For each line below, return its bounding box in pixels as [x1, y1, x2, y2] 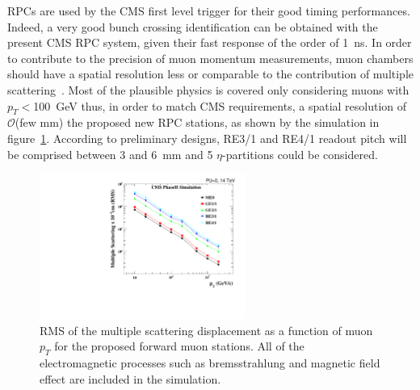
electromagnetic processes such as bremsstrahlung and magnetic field [40, 354, 380, 371]
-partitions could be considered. [222, 145, 378, 162]
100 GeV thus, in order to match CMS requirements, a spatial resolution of [33, 97, 407, 114]
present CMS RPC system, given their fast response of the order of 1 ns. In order [7, 34, 412, 51]
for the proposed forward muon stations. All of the [54, 338, 304, 354]
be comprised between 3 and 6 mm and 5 [7, 145, 213, 162]
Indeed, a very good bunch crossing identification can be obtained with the [7, 18, 378, 35]
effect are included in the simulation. [40, 370, 221, 387]
